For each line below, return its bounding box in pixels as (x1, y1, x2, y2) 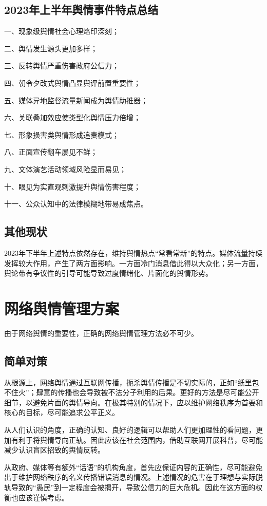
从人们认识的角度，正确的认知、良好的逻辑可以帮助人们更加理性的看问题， (4, 424, 256, 435)
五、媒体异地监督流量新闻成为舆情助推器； (4, 95, 148, 105)
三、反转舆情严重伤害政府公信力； (4, 60, 119, 71)
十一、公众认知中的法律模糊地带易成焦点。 (4, 198, 148, 209)
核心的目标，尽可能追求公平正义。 (4, 407, 119, 418)
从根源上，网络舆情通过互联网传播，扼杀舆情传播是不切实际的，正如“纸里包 (4, 377, 259, 387)
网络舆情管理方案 (4, 297, 120, 318)
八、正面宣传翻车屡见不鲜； (4, 146, 98, 157)
